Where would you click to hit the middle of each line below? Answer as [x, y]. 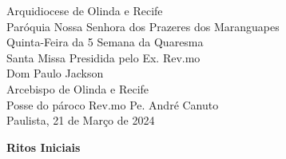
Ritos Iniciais [44, 147]
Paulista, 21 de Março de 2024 [81, 120]
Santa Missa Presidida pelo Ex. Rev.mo [103, 57]
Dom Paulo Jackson [55, 73]
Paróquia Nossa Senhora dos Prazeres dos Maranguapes [143, 26]
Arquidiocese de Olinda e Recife [85, 10]
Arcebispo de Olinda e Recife [78, 88]
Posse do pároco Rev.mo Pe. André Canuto [113, 104]
